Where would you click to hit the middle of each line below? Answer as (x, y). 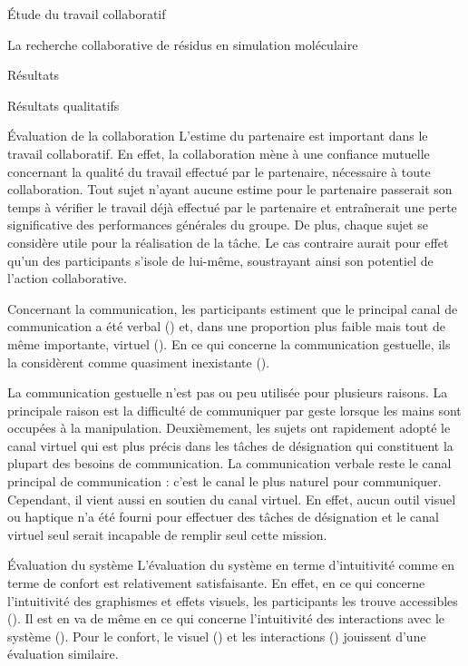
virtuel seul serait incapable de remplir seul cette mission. (167, 534)
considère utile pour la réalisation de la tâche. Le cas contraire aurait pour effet (228, 242)
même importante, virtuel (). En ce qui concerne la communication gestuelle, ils (229, 343)
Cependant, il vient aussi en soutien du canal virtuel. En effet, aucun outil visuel (232, 499)
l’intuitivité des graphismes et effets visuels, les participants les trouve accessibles (233, 600)
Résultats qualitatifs (63, 105)
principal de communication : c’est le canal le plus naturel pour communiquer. (224, 481)
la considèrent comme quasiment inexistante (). (139, 362)
